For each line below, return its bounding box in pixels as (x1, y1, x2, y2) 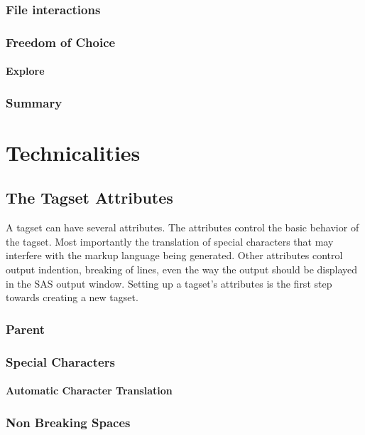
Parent (6, 320, 45, 337)
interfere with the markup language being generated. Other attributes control (6, 248, 343, 263)
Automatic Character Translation (6, 383, 173, 398)
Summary (6, 93, 62, 111)
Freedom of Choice (6, 33, 116, 51)
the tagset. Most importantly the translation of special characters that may (6, 234, 334, 248)
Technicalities (6, 137, 141, 167)
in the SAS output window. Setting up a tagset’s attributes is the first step (6, 276, 332, 290)
